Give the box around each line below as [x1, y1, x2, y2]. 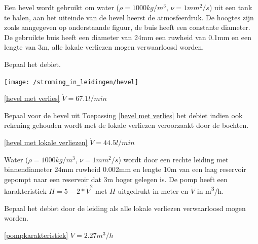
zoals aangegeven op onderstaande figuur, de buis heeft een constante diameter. [4, 22, 250, 32]
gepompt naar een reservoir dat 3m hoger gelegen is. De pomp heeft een [4, 173, 228, 184]
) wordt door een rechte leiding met [118, 154, 229, 164]
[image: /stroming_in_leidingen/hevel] [4, 78, 138, 86]
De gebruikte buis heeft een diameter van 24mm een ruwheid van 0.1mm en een [4, 31, 251, 42]
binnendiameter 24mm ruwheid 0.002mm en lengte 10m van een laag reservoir [4, 164, 246, 175]
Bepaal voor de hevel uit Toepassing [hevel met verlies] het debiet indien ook [4, 110, 243, 120]
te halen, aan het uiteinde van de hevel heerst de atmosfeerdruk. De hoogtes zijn [4, 12, 254, 22]
